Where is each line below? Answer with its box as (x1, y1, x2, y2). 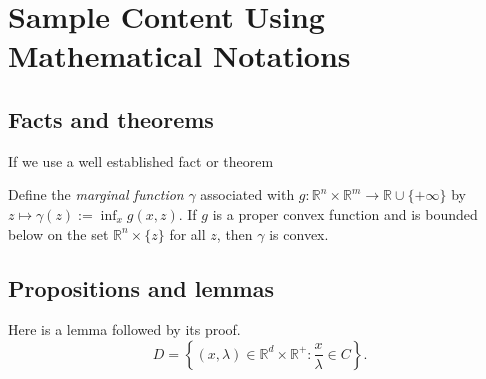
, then (216, 223, 253, 244)
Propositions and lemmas (8, 272, 274, 303)
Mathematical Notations (8, 35, 351, 76)
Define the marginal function (8, 184, 184, 205)
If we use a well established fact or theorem (8, 150, 274, 171)
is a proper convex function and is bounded (212, 203, 478, 224)
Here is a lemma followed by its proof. (8, 319, 241, 340)
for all (169, 223, 206, 244)
